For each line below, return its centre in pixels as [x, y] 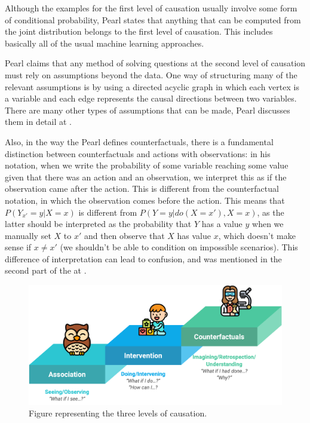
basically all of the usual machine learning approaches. [105, 43]
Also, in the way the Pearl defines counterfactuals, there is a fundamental [139, 141]
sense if [18, 247]
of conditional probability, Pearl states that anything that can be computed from [153, 19]
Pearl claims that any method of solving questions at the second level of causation [155, 63]
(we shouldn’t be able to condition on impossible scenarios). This [179, 247]
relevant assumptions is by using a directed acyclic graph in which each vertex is [152, 86]
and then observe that [124, 235]
